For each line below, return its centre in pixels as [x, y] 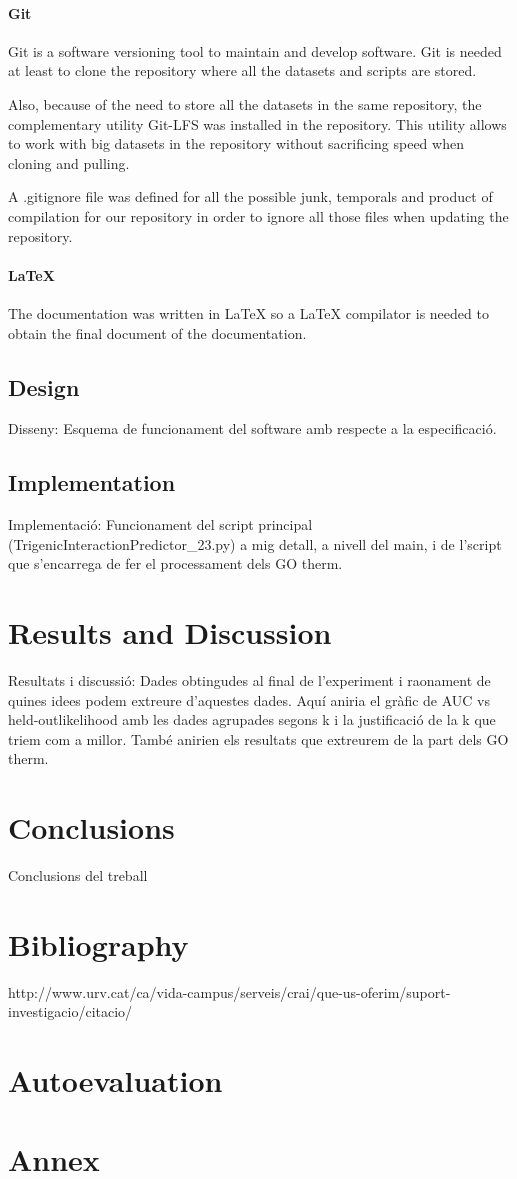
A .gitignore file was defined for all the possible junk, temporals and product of [250, 196]
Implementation [92, 482]
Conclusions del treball [78, 875]
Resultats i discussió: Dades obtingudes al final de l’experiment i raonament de [249, 680]
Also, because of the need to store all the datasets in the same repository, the [245, 103]
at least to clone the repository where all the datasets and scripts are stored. [242, 70]
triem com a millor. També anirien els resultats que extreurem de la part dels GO [258, 738]
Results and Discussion [170, 632]
